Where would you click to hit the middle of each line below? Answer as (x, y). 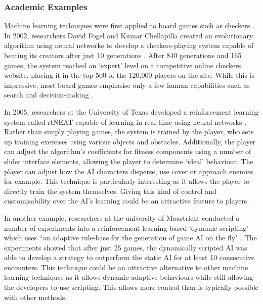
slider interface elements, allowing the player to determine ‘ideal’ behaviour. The (129, 161)
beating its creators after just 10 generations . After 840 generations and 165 (123, 55)
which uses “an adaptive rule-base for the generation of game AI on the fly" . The (130, 238)
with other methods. (36, 297)
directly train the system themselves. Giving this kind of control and (110, 191)
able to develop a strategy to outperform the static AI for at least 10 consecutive (129, 257)
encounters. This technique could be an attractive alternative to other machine (126, 267)
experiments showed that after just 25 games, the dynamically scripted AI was (126, 247)
